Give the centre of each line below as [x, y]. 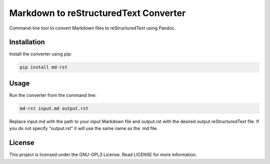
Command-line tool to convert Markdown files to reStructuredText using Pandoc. [92, 28]
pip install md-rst [43, 67]
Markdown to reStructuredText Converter [97, 13]
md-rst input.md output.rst [54, 108]
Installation [27, 42]
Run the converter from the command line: [53, 95]
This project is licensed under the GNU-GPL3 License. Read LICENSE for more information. [103, 154]
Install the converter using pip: [40, 54]
